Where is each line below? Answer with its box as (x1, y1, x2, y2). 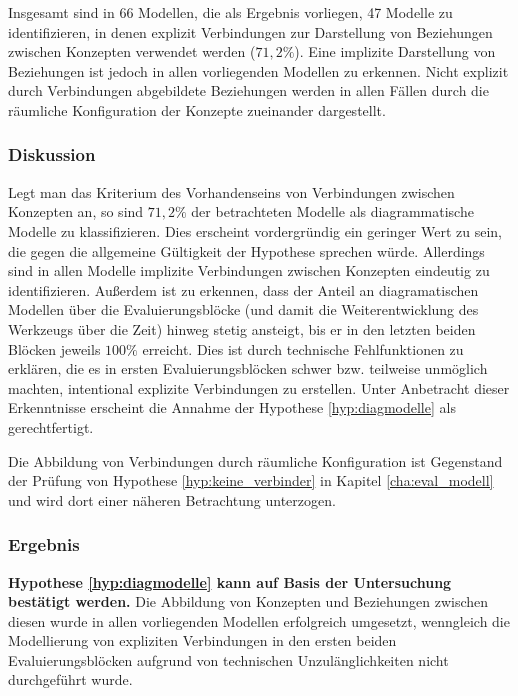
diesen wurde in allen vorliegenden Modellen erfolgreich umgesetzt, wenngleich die (8, 610, 510, 631)
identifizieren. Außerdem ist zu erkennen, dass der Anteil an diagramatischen (8, 279, 479, 300)
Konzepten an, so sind (8, 201, 144, 222)
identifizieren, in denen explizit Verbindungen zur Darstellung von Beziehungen (8, 21, 493, 42)
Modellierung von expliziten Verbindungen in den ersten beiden (8, 630, 397, 651)
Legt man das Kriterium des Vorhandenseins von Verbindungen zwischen (8, 181, 455, 202)
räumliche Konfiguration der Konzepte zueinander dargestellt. (8, 99, 386, 120)
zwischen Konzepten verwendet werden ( (8, 41, 256, 62)
